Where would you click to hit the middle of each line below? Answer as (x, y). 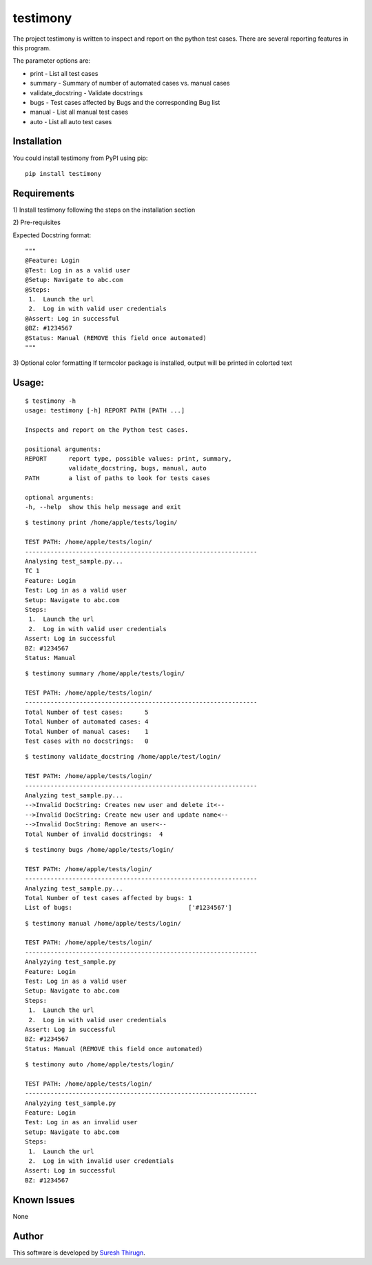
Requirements (44, 193)
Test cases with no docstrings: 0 (87, 741)
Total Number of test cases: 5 (87, 712)
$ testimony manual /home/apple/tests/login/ (103, 923)
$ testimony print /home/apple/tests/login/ (102, 523)
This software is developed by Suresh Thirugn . (79, 1253)
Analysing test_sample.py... (74, 561)
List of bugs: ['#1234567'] (128, 908)
